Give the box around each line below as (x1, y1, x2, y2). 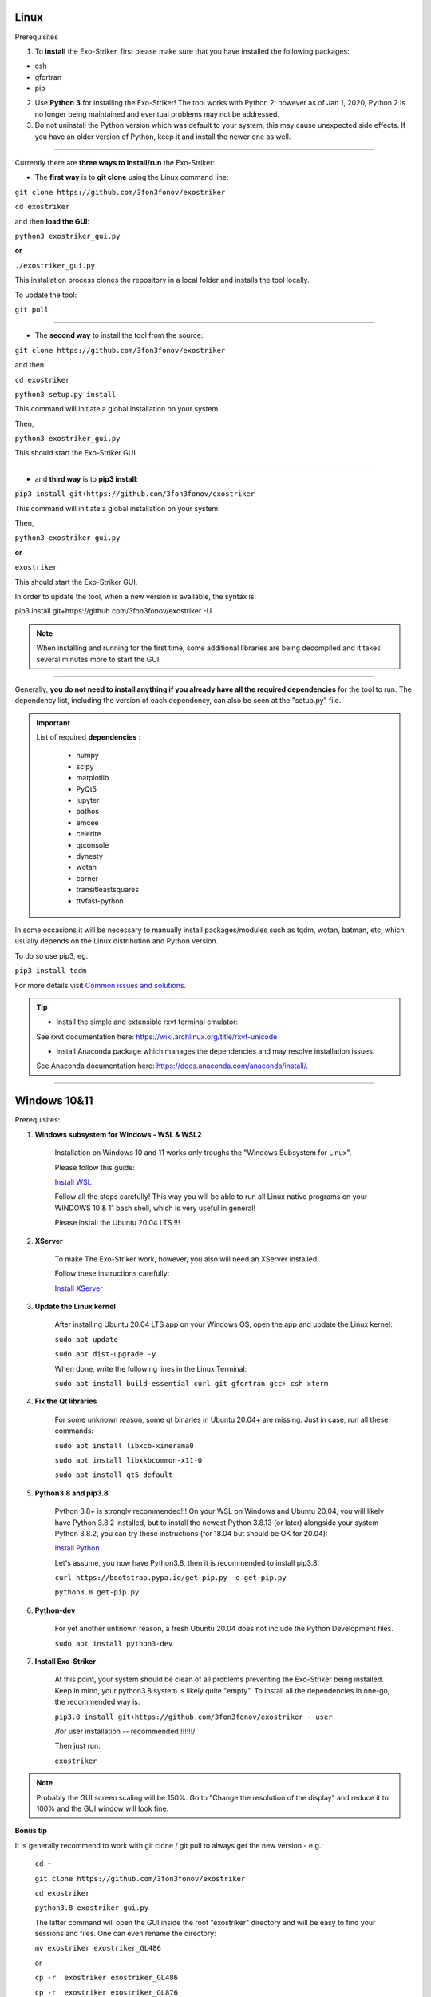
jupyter (76, 796, 100, 805)
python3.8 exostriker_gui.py (34, 1904, 149, 1912)
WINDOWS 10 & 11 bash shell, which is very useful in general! (54, 1203, 256, 1213)
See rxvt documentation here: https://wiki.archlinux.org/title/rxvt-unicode (36, 1031, 278, 1042)
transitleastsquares (76, 885, 140, 895)
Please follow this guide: (54, 1162, 136, 1172)
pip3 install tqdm (14, 967, 87, 975)
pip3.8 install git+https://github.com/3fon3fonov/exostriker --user (54, 1712, 333, 1721)
